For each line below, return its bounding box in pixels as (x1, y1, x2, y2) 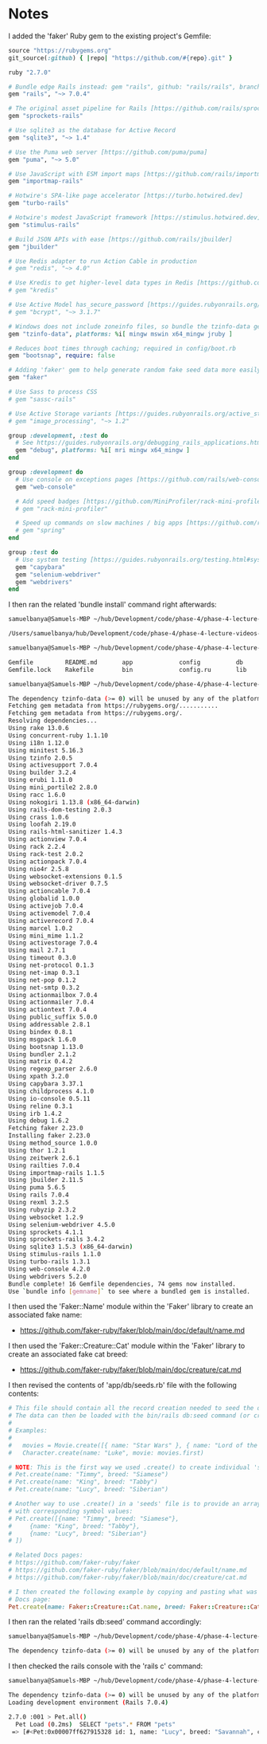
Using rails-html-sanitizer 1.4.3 (8, 828, 123, 836)
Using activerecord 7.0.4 (8, 917, 94, 925)
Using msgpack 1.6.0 (8, 1035, 77, 1043)
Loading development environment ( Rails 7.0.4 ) (8, 1699, 169, 1707)
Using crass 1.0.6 (8, 813, 69, 821)
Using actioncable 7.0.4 (8, 887, 91, 895)
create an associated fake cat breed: (8, 1349, 129, 1359)
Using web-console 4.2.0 (8, 1265, 91, 1273)
